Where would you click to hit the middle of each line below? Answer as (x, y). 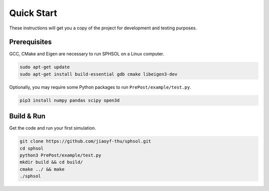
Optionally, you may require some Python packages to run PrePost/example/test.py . (100, 87)
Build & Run (27, 116)
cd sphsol (32, 148)
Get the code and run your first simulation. (53, 128)
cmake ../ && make (42, 169)
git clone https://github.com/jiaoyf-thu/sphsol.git (85, 141)
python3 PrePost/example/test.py (61, 155)
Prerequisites (30, 42)
